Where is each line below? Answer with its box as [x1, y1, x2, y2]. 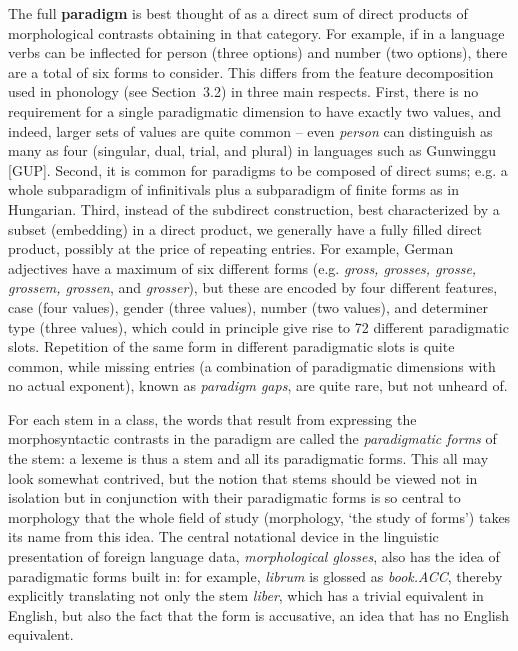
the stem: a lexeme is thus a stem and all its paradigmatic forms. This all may [8, 448, 489, 469]
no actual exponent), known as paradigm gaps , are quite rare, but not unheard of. [8, 375, 508, 396]
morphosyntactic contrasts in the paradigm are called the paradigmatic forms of [8, 428, 497, 449]
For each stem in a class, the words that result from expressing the [8, 408, 417, 429]
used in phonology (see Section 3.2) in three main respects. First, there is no [8, 81, 479, 102]
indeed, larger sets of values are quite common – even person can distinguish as [8, 120, 493, 141]
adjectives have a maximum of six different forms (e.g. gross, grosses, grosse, [8, 257, 477, 278]
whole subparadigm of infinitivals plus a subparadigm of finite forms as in [8, 179, 459, 200]
